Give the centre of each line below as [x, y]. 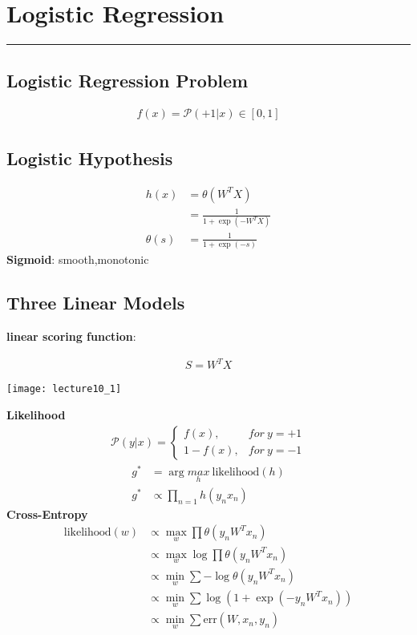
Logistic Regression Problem [128, 80]
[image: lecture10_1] [64, 389]
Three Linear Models [96, 303]
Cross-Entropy [47, 514]
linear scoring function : [71, 336]
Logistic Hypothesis [90, 158]
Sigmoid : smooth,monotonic [78, 259]
